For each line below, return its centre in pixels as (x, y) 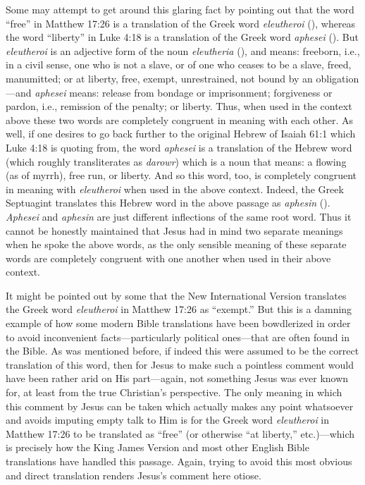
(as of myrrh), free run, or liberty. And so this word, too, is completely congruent (181, 175)
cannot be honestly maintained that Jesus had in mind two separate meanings (174, 230)
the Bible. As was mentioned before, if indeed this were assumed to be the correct (182, 351)
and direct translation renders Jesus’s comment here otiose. (134, 475)
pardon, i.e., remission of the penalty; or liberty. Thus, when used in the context (179, 106)
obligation (338, 78)
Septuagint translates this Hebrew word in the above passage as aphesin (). (168, 203)
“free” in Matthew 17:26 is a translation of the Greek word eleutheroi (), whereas (181, 23)
